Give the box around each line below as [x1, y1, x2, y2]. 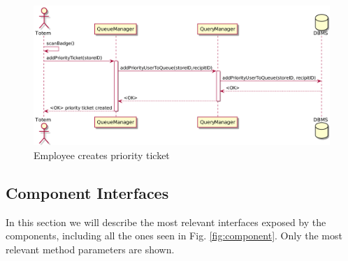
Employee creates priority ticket [34, 148, 170, 162]
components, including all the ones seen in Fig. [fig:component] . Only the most [6, 228, 342, 243]
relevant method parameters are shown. [6, 241, 175, 256]
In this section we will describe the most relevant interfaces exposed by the [6, 214, 326, 229]
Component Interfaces [6, 181, 169, 203]
